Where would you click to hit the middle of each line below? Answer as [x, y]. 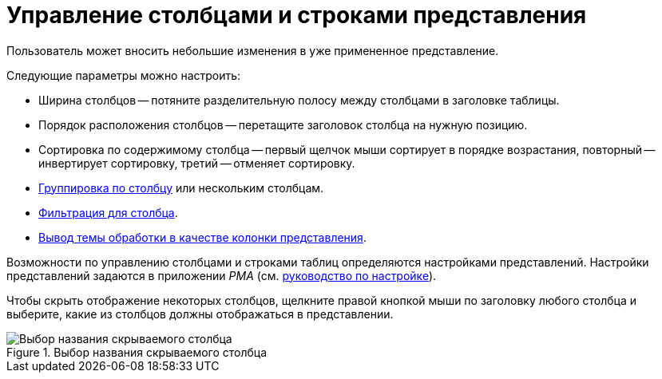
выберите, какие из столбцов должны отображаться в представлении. [200, 314]
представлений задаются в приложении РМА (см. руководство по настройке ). [222, 275]
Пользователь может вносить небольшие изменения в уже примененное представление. [253, 50]
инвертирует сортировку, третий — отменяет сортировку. [197, 163]
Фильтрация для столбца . [108, 212]
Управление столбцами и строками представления [297, 15]
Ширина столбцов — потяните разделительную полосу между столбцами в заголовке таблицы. [299, 100]
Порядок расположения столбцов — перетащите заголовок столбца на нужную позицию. [283, 124]
